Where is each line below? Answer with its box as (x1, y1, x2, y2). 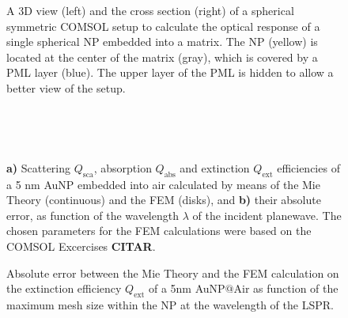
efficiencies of (277, 159, 340, 176)
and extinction (180, 159, 250, 176)
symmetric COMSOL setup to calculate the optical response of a (6, 17, 320, 34)
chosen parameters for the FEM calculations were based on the (6, 222, 312, 239)
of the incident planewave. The (192, 206, 342, 223)
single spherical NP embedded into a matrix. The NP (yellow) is (6, 33, 318, 50)
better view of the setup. (6, 79, 126, 96)
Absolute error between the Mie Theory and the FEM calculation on (6, 264, 339, 281)
